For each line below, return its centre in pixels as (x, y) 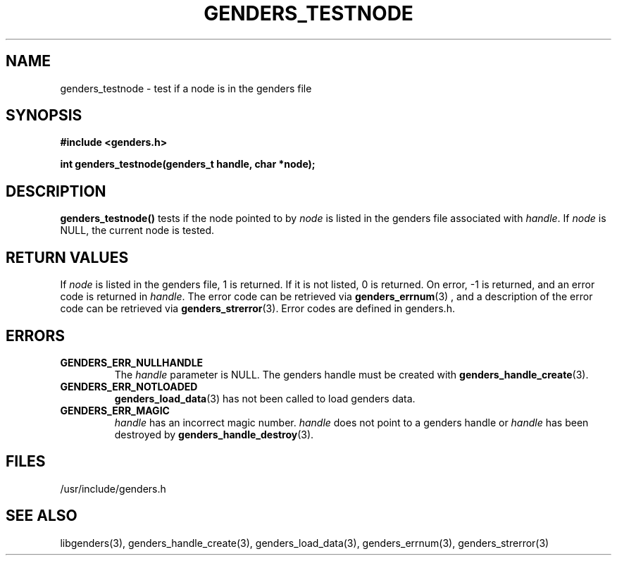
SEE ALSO (42, 516)
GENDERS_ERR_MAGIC (115, 410)
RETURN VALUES (67, 257)
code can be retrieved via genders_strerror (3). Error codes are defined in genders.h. (257, 309)
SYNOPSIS (44, 116)
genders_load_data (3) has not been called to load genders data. (265, 398)
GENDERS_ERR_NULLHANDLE (132, 362)
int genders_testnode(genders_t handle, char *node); (188, 164)
